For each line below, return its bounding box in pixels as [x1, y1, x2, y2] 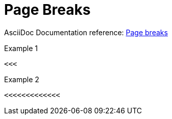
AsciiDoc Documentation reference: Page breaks [4, 28, 168, 37]
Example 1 [4, 43, 38, 53]
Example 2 [4, 75, 39, 84]
